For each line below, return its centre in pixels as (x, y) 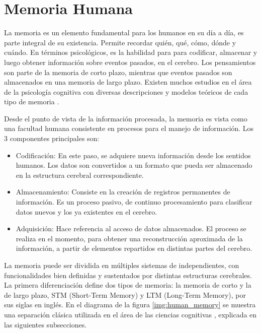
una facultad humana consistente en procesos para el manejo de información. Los (129, 128)
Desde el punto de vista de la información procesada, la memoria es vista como (126, 118)
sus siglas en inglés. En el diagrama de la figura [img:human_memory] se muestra (130, 305)
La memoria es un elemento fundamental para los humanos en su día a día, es (124, 32)
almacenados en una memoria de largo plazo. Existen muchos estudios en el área (128, 82)
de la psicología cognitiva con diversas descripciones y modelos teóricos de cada (126, 91)
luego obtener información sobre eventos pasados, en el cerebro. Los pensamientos (130, 62)
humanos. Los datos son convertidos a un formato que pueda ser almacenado (134, 165)
